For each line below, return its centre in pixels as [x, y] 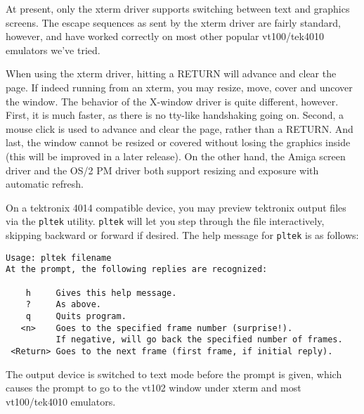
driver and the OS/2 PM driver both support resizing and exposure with [162, 170]
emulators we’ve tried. [53, 50]
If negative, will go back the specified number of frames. [199, 340]
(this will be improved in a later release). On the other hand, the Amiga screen [176, 156]
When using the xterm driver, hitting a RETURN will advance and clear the [171, 73]
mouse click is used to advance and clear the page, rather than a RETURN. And [180, 128]
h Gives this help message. [101, 293]
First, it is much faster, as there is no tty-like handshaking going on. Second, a [175, 115]
